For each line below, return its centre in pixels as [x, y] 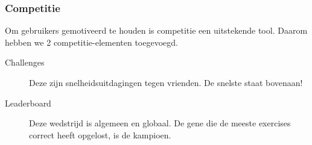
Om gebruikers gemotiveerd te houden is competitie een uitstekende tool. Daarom [156, 30]
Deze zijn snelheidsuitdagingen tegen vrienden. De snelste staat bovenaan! [166, 82]
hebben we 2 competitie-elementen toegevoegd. [91, 42]
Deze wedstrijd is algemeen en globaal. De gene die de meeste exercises [160, 123]
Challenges [25, 62]
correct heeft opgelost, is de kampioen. [100, 134]
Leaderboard [28, 103]
